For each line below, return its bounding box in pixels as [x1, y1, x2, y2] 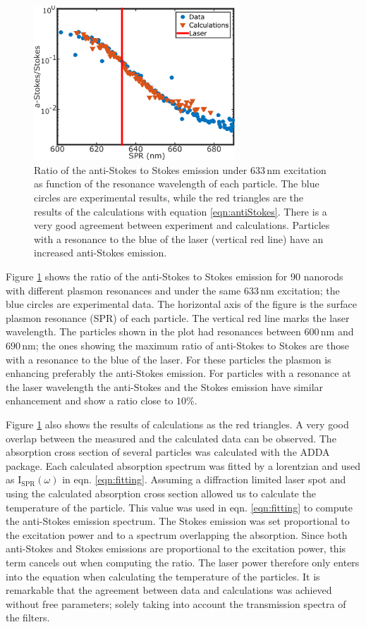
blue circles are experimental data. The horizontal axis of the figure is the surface [6, 297, 357, 311]
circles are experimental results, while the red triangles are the [34, 190, 304, 205]
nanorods [303, 269, 343, 284]
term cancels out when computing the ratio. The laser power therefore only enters [6, 554, 360, 569]
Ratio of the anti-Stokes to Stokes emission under [34, 162, 248, 177]
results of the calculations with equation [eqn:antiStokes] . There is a [34, 204, 327, 218]
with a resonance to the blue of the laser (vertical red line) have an [34, 231, 324, 246]
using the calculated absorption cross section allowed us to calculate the [6, 485, 316, 500]
